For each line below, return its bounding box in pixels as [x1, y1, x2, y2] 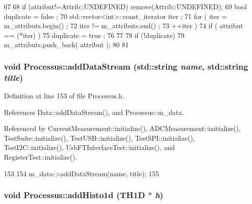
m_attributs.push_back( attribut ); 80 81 [4, 39, 129, 50]
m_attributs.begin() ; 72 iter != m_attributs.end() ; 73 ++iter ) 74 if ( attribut [4, 20, 243, 31]
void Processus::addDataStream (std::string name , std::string [4, 60, 248, 72]
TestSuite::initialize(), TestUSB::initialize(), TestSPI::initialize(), [4, 132, 195, 143]
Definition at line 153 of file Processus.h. [4, 91, 124, 101]
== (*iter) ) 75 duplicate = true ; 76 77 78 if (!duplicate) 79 [4, 30, 185, 40]
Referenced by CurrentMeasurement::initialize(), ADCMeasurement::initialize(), [4, 123, 241, 133]
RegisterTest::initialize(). [4, 152, 77, 162]
